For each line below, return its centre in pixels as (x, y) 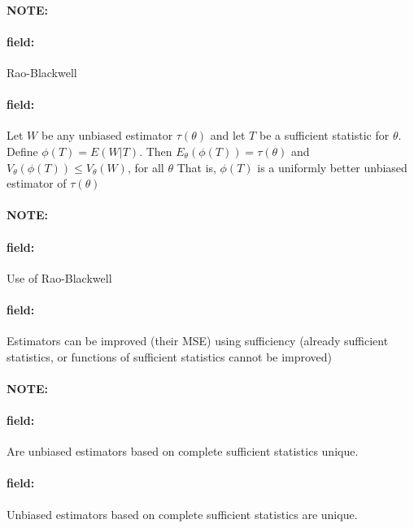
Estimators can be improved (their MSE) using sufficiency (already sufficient (198, 341)
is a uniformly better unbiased (332, 167)
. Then (156, 151)
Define (22, 151)
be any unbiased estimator (107, 135)
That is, (196, 167)
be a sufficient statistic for (324, 135)
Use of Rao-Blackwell (59, 277)
